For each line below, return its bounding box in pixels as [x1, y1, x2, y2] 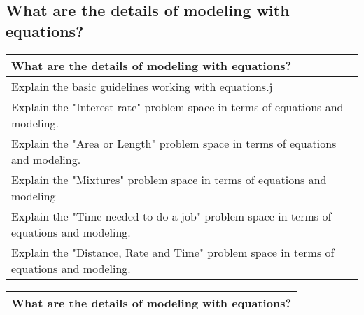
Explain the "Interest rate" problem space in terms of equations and [11, 98, 344, 115]
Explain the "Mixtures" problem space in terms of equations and [11, 171, 327, 188]
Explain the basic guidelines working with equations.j [11, 78, 273, 94]
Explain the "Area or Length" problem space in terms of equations [11, 134, 337, 151]
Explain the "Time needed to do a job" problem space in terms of [11, 207, 332, 224]
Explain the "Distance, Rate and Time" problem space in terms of [11, 244, 335, 260]
